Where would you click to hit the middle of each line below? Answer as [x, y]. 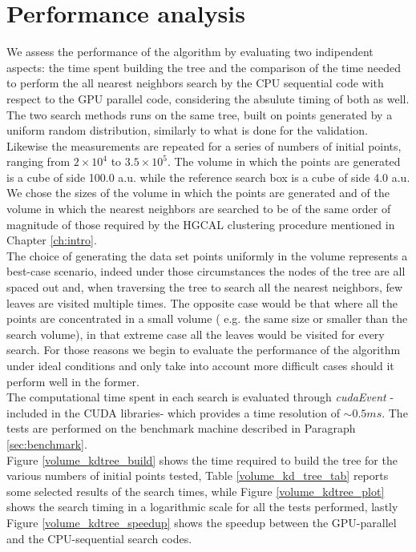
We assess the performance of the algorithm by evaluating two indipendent [190, 52]
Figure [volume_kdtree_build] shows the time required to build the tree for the [202, 459]
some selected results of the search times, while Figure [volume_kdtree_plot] [196, 491]
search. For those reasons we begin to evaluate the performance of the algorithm [204, 350]
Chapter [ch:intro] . [52, 240]
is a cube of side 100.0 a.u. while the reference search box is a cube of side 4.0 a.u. [208, 177]
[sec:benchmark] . [47, 443]
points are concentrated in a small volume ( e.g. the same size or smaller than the [207, 318]
